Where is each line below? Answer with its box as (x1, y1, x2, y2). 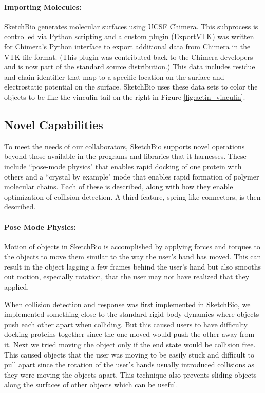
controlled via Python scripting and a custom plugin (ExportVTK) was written (4, 31, 254, 42)
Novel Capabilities (4, 116, 103, 132)
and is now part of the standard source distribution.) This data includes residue (4, 61, 255, 72)
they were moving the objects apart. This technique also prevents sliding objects (4, 369, 257, 380)
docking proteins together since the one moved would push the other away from (4, 329, 255, 340)
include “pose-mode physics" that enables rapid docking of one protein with (4, 160, 242, 171)
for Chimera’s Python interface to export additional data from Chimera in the (4, 41, 251, 51)
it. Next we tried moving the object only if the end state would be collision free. (4, 339, 256, 350)
